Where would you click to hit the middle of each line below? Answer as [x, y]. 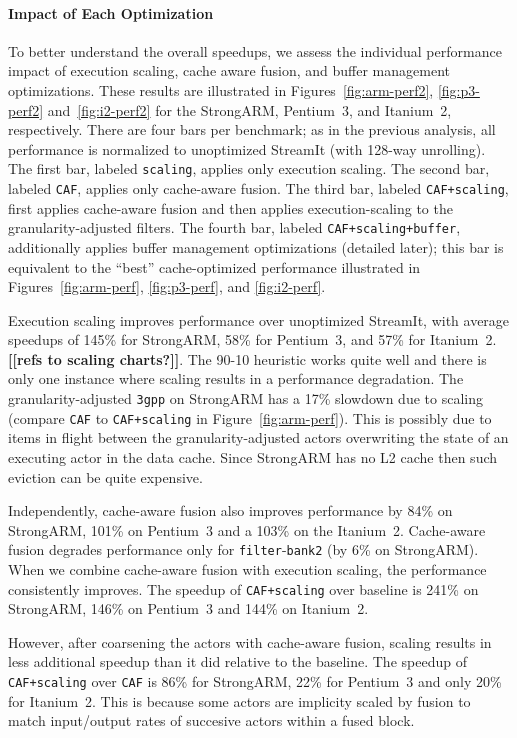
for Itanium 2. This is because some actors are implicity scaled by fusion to [239, 700]
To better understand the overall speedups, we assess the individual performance [255, 50]
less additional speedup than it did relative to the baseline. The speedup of [237, 661]
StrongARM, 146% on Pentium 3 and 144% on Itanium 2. [188, 608]
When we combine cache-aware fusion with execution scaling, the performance [247, 569]
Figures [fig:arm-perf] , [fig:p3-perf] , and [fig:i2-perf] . [167, 286]
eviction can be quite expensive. [105, 476]
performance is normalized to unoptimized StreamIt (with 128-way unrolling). [247, 148]
